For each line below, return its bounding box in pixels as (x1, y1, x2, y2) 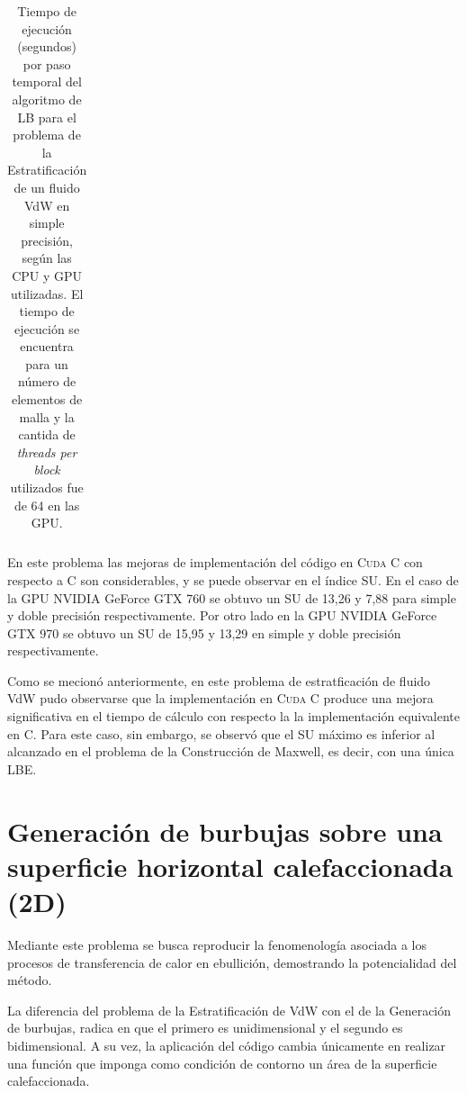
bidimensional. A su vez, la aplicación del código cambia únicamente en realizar (7, 1035, 446, 1054)
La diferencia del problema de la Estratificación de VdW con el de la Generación (7, 1000, 452, 1019)
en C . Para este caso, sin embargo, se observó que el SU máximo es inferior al (7, 724, 436, 743)
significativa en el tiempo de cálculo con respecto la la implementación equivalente (7, 707, 460, 726)
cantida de (18, 425, 76, 444)
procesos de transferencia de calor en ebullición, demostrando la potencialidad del (7, 953, 457, 971)
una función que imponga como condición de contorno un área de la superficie (7, 1053, 437, 1072)
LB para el (17, 107, 76, 126)
